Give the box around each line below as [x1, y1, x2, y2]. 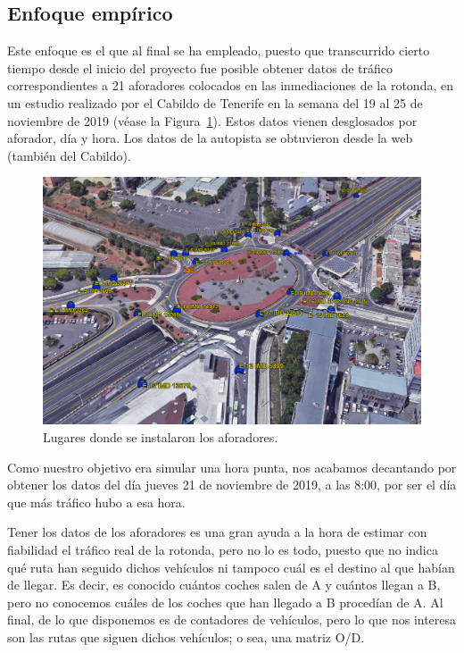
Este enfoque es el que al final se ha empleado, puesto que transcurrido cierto [7, 41, 430, 60]
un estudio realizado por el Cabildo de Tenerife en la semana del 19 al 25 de [7, 93, 423, 112]
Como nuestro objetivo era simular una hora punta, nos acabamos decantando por [7, 457, 457, 476]
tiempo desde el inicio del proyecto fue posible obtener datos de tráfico [7, 58, 393, 77]
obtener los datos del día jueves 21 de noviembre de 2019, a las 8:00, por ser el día [7, 475, 457, 494]
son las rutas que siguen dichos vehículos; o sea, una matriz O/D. [7, 627, 365, 646]
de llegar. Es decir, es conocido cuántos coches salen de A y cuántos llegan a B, [7, 575, 441, 594]
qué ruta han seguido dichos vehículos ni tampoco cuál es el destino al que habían [7, 557, 455, 576]
